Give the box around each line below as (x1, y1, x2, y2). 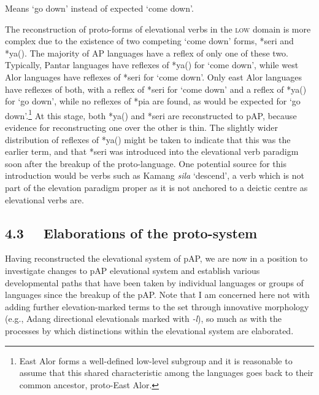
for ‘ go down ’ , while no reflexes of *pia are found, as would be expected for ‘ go (5, 95, 301, 108)
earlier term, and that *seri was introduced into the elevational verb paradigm (5, 145, 299, 158)
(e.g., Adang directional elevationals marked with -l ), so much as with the (5, 312, 282, 325)
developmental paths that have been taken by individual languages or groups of (5, 276, 304, 289)
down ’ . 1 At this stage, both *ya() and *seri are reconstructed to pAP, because (5, 107, 297, 122)
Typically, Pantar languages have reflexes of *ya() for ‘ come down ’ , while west (5, 58, 299, 71)
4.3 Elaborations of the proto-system (5, 223, 258, 242)
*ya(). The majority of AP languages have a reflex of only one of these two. (5, 46, 289, 59)
